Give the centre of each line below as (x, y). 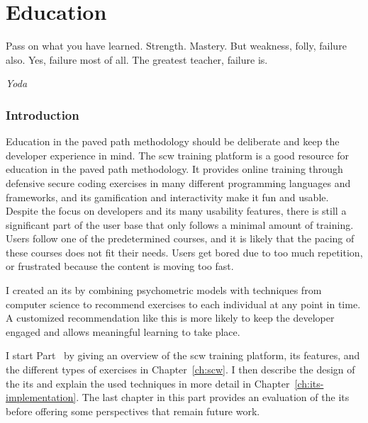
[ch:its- (309, 383)
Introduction (43, 114)
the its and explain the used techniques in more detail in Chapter (148, 383)
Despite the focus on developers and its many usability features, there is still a (176, 211)
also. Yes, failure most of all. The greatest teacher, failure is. (137, 59)
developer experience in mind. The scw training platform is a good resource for (177, 155)
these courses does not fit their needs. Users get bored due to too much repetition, (184, 252)
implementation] (41, 397)
